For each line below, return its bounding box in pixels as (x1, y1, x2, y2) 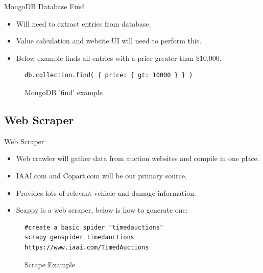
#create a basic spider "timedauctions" (25, 223, 164, 231)
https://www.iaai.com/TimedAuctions (25, 243, 149, 251)
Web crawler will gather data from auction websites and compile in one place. (16, 153, 259, 164)
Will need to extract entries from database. (16, 18, 151, 29)
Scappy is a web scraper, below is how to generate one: (16, 204, 188, 215)
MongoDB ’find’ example (25, 86, 103, 97)
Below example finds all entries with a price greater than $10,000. (16, 52, 222, 63)
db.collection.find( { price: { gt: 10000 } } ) (25, 72, 193, 79)
